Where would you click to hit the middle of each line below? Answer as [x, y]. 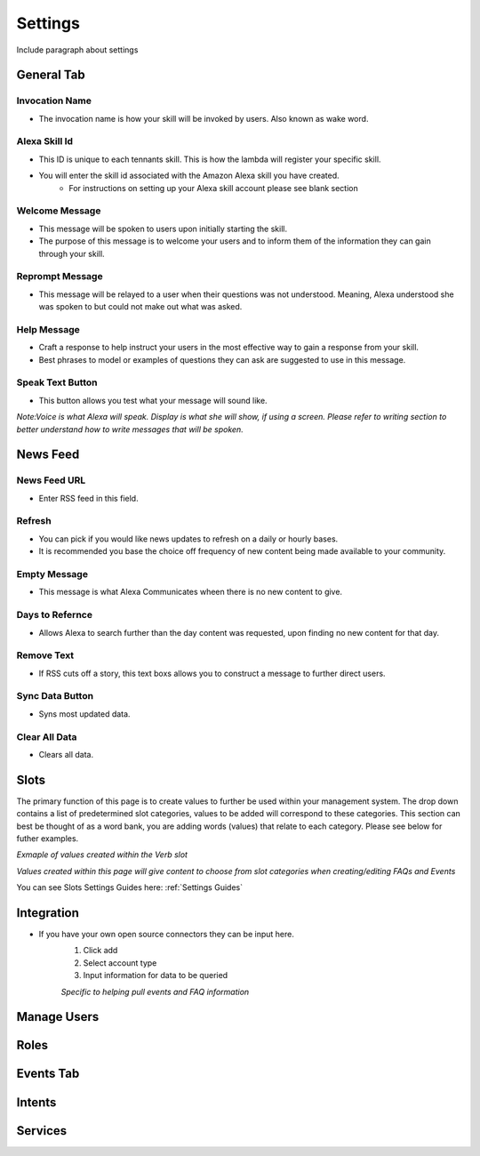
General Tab [51, 75]
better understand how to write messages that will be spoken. [130, 429]
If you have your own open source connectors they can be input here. [167, 935]
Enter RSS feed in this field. [88, 498]
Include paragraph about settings [77, 50]
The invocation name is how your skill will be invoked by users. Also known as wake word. [204, 118]
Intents [36, 1102]
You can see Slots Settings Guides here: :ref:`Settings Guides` [130, 887]
